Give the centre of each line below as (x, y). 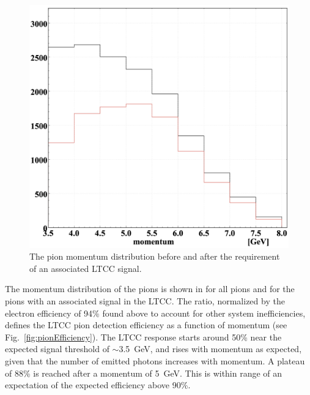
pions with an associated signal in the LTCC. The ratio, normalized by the (145, 301)
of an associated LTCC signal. (86, 268)
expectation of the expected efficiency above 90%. (98, 385)
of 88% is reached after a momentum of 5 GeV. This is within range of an (144, 373)
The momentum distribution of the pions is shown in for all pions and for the (150, 289)
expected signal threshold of (57, 349)
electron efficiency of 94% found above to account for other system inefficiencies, (155, 313)
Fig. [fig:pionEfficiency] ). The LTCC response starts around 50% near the (143, 337)
